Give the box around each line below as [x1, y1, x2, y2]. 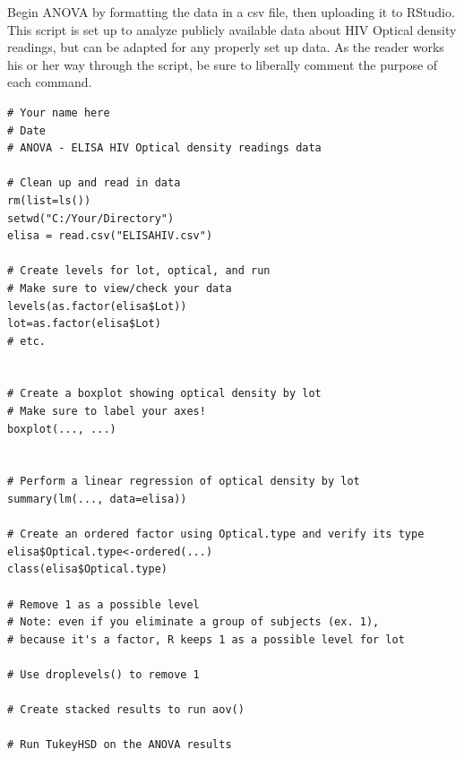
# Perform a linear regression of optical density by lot [7, 475, 360, 488]
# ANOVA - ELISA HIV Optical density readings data [7, 142, 322, 155]
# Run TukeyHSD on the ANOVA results [7, 738, 232, 752]
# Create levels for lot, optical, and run [7, 264, 271, 278]
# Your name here [7, 106, 110, 119]
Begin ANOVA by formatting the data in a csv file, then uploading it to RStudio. [7, 3, 455, 21]
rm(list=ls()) [7, 194, 91, 207]
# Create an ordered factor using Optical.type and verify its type [7, 528, 425, 541]
